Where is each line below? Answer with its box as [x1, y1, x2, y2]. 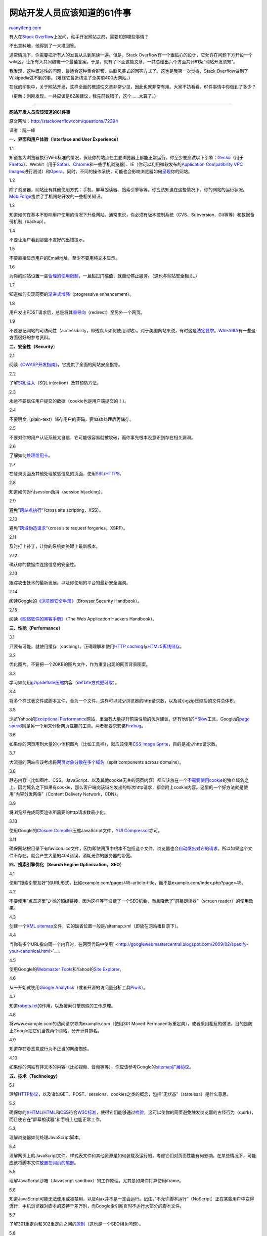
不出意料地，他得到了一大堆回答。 [9, 43, 79, 49]
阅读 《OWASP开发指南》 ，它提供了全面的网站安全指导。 [9, 361, 123, 368]
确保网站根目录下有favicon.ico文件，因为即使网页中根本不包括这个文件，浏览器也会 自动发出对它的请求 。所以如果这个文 [9, 845, 253, 851]
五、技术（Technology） [9, 1073, 60, 1079]
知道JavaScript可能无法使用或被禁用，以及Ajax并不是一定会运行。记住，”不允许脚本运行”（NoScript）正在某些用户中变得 [9, 1196, 254, 1202]
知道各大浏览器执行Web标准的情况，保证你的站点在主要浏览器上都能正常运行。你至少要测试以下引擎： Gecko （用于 [9, 155, 244, 161]
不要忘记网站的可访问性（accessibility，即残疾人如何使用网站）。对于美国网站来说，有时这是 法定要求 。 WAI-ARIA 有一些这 [9, 327, 256, 333]
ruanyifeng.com [9, 25, 42, 31]
